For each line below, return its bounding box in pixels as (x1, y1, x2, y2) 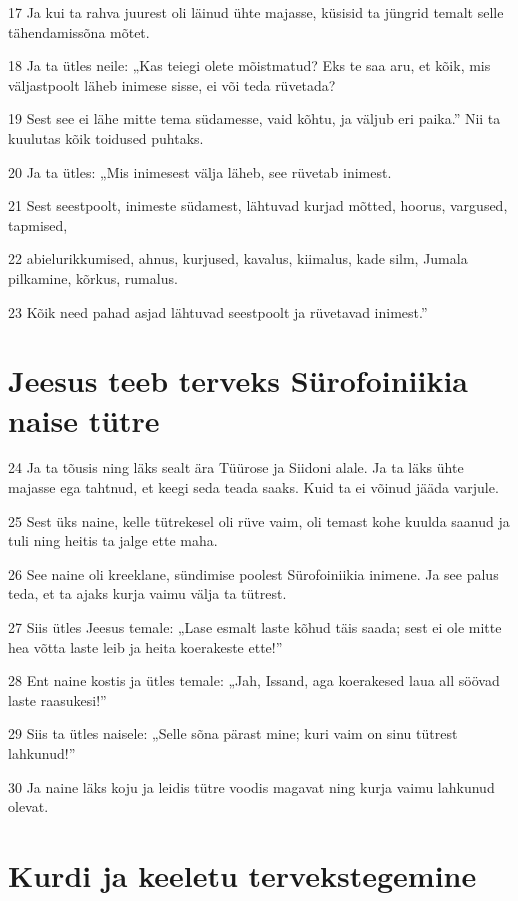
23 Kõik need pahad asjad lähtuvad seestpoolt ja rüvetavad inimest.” (8, 301, 428, 322)
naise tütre (8, 399, 160, 440)
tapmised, (8, 214, 68, 235)
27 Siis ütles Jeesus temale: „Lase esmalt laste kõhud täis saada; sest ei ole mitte (8, 617, 502, 637)
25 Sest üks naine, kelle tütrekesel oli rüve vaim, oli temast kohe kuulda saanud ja (8, 510, 510, 531)
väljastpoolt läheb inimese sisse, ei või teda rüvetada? (8, 74, 336, 95)
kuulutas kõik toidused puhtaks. (8, 127, 204, 148)
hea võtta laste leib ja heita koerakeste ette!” (8, 636, 283, 657)
